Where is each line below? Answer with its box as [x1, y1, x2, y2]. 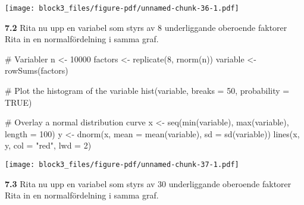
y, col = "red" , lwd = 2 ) [5, 139, 92, 152]
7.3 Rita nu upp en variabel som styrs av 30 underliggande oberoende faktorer [5, 177, 292, 190]
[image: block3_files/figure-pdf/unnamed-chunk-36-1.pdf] [5, 4, 239, 12]
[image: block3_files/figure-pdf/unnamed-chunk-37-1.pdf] [5, 160, 239, 169]
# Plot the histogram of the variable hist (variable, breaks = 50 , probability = [5, 84, 290, 97]
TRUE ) [5, 96, 32, 108]
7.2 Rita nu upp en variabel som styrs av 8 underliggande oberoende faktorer [5, 21, 287, 33]
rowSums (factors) [5, 64, 68, 77]
